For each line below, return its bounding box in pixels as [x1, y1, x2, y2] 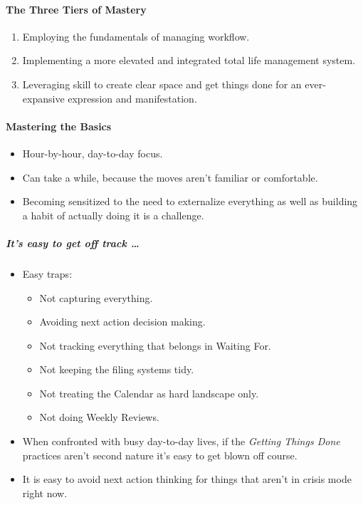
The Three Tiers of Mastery [6, 1, 147, 16]
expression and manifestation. [68, 90, 197, 105]
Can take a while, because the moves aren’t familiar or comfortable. [22, 170, 318, 184]
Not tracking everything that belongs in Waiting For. [39, 338, 271, 353]
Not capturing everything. [39, 290, 153, 305]
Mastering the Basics [6, 118, 112, 133]
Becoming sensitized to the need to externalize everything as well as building [22, 194, 358, 209]
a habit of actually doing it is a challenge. [22, 207, 204, 222]
